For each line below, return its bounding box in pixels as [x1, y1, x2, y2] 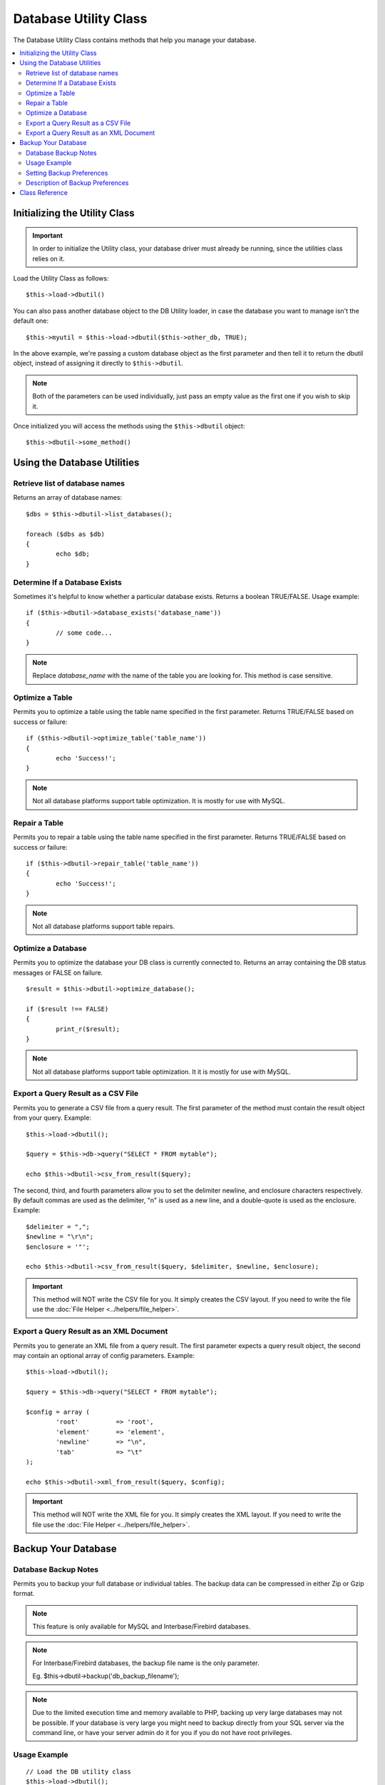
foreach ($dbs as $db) [26, 530, 106, 538]
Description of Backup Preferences [26, 178, 129, 187]
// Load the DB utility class [26, 1767, 132, 1776]
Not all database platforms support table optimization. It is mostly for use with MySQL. [32, 797, 286, 805]
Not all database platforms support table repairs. [32, 922, 175, 931]
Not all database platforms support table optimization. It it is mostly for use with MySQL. [32, 1067, 291, 1076]
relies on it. [32, 254, 66, 263]
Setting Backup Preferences [26, 169, 108, 177]
